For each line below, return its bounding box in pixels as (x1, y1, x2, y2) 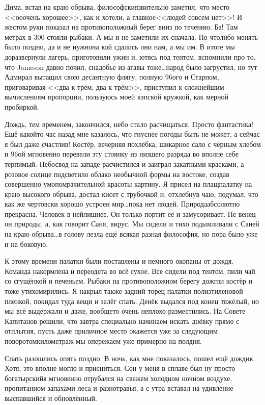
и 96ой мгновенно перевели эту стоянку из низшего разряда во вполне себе (5, 148, 239, 159)
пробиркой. (5, 101, 39, 112)
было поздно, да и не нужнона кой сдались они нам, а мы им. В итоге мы (5, 41, 235, 52)
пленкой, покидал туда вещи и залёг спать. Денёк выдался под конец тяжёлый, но (5, 295, 259, 306)
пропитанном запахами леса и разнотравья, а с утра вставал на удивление (5, 383, 233, 393)
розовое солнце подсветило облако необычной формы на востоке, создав (5, 168, 229, 179)
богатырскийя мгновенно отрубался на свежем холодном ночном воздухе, (5, 372, 232, 383)
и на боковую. (5, 238, 48, 249)
